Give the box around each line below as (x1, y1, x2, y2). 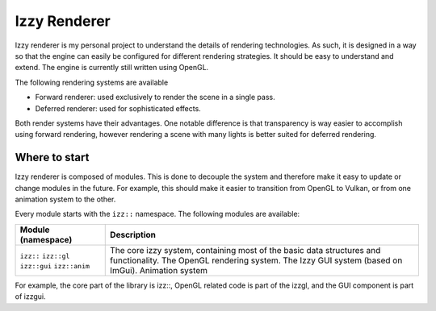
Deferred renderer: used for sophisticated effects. (35, 103, 201, 113)
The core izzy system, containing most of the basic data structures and (110, 244, 381, 255)
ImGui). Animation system (110, 264, 208, 276)
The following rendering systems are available (15, 77, 169, 87)
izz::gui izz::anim (19, 262, 90, 270)
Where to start (15, 151, 90, 164)
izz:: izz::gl (19, 251, 70, 260)
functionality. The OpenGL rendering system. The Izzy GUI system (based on (110, 255, 403, 266)
